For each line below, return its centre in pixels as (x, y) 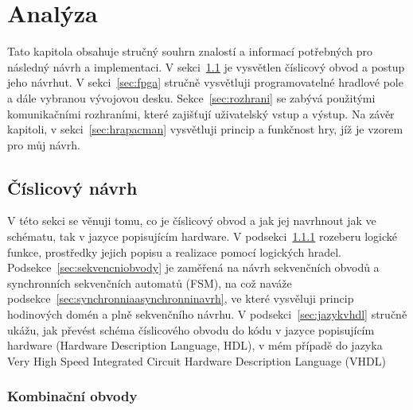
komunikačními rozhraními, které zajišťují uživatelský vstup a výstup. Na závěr (201, 113)
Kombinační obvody (72, 396)
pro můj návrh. (44, 144)
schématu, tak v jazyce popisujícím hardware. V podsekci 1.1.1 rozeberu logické (202, 236)
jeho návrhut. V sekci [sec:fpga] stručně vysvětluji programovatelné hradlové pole (205, 82)
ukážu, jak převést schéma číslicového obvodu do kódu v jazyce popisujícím (191, 329)
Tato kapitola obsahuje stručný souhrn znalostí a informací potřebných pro (190, 51)
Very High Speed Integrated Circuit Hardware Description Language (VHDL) (197, 360)
